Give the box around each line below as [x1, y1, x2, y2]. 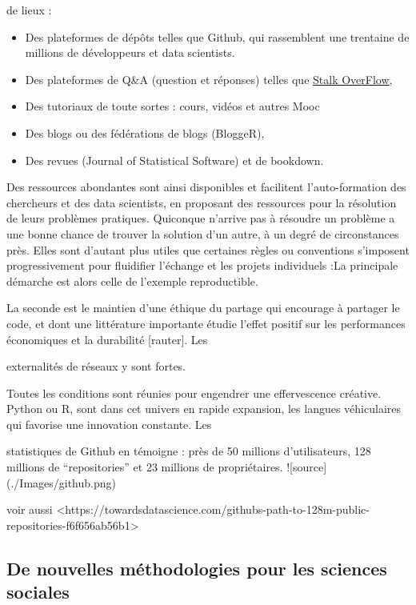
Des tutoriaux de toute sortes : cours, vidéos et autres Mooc [25, 98, 320, 114]
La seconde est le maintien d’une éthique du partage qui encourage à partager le [6, 299, 400, 316]
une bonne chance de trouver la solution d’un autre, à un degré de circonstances [6, 225, 399, 242]
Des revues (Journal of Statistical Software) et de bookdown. [25, 151, 324, 168]
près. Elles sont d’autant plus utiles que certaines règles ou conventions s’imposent [6, 241, 410, 258]
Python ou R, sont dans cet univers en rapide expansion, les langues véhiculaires [6, 400, 401, 417]
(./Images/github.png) [6, 474, 116, 491]
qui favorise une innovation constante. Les [6, 415, 212, 432]
